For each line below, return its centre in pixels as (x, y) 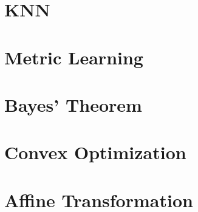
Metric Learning (74, 57)
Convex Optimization (95, 152)
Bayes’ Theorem (73, 104)
